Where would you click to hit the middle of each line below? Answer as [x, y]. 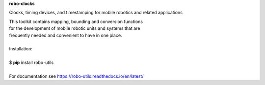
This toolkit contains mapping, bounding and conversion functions [76, 21]
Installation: [21, 49]
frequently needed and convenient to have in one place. [66, 35]
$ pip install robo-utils [31, 63]
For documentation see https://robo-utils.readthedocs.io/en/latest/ [76, 76]
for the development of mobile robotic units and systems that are [75, 28]
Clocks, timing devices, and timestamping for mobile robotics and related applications [96, 13]
